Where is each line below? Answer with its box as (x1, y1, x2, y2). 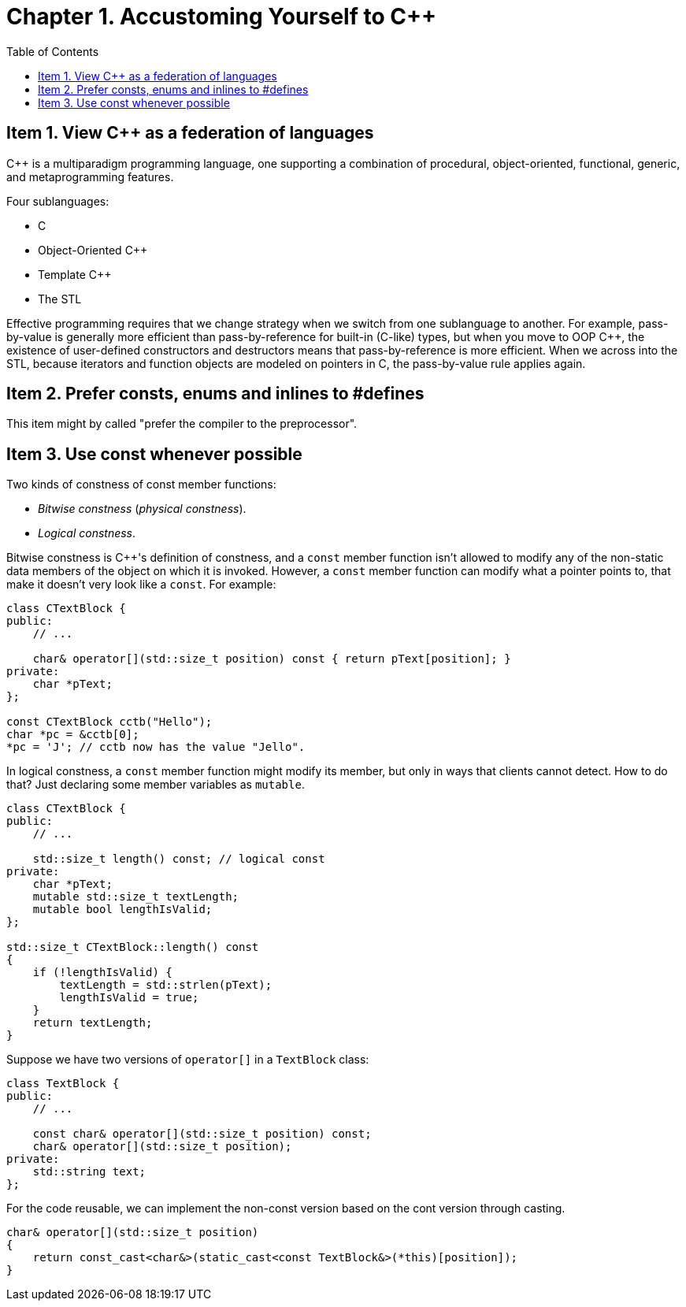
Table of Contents (6, 44, 99, 58)
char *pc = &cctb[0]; (6, 728, 139, 741)
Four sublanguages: (6, 194, 109, 208)
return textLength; (32, 1016, 153, 1030)
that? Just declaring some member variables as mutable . (6, 778, 305, 792)
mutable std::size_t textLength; (32, 890, 239, 904)
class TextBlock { (6, 1077, 120, 1090)
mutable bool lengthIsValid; (32, 903, 213, 916)
